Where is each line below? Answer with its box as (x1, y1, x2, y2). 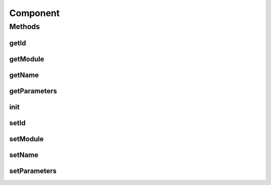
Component (9, 8, 60, 19)
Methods (9, 22, 40, 31)
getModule (9, 55, 45, 63)
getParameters (9, 87, 57, 95)
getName (9, 71, 39, 79)
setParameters (9, 166, 57, 175)
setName (9, 150, 39, 159)
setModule (9, 134, 44, 143)
